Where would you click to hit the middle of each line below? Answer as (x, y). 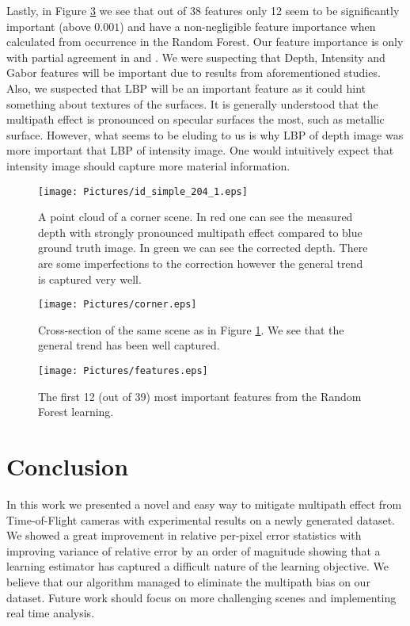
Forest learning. (76, 412)
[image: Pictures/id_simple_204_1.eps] (143, 191)
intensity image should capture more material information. (148, 165)
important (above (49, 26)
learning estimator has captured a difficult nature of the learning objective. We (197, 566)
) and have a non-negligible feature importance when (248, 26)
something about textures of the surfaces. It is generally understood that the (192, 103)
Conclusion (68, 466)
